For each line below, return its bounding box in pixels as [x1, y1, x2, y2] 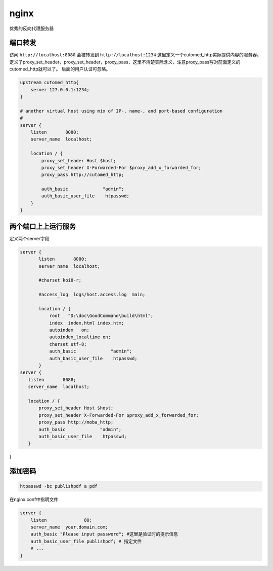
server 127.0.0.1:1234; [30, 87, 89, 92]
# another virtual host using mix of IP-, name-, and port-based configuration [20, 108, 223, 114]
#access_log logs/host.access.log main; [38, 292, 146, 298]
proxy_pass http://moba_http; [38, 419, 114, 425]
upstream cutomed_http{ [20, 80, 79, 86]
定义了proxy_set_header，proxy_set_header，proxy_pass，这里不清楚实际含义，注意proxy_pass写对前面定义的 [9, 59, 241, 65]
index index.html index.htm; [49, 320, 124, 326]
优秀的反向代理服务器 [9, 25, 54, 31]
